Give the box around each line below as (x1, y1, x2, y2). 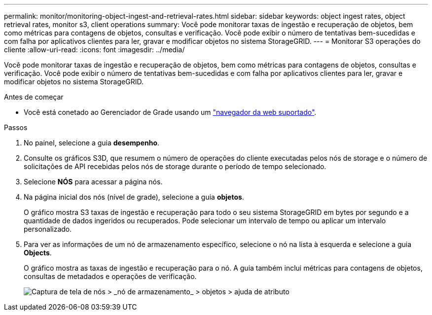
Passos (4, 123, 28, 132)
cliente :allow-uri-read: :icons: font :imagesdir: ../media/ (4, 45, 185, 54)
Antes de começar (4, 93, 64, 101)
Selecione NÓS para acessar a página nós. (24, 177, 163, 186)
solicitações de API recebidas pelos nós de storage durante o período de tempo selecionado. (24, 162, 326, 171)
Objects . (24, 248, 52, 257)
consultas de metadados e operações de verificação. (24, 272, 197, 280)
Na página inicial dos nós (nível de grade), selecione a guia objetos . (24, 193, 244, 201)
